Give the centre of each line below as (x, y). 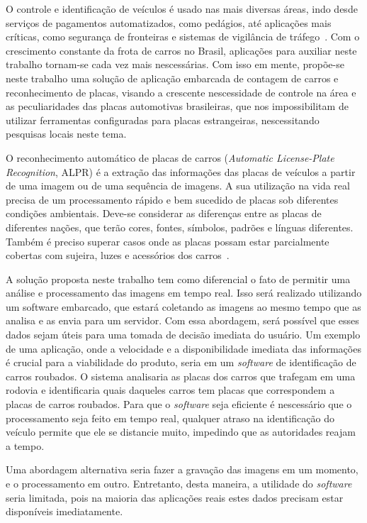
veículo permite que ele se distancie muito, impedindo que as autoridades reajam (181, 432)
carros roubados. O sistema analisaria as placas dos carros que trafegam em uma (181, 376)
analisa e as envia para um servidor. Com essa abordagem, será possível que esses (182, 320)
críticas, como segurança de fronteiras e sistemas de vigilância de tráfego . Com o (183, 37)
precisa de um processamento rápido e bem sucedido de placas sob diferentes (172, 199)
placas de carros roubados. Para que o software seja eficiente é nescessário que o (179, 404)
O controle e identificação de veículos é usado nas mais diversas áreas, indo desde (182, 9)
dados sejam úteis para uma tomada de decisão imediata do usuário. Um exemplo (183, 335)
